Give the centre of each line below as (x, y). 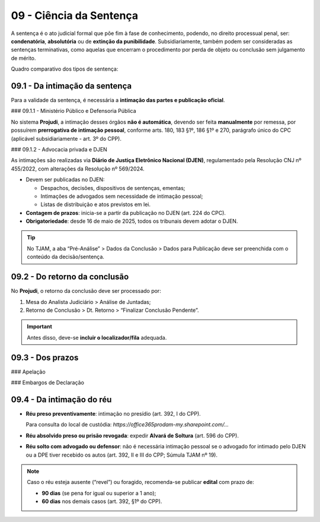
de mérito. (23, 58)
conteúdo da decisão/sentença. (66, 257)
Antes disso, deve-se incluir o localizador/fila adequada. (97, 337)
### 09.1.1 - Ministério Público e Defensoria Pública (73, 111)
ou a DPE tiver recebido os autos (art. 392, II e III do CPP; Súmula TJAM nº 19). (121, 455)
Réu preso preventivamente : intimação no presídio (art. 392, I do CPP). (113, 413)
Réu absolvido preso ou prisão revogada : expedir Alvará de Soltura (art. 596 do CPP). (132, 435)
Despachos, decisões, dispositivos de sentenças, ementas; (113, 188)
